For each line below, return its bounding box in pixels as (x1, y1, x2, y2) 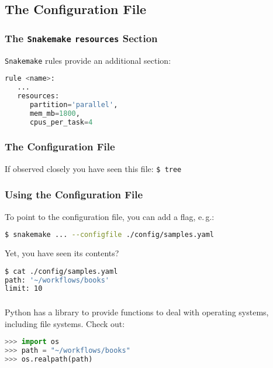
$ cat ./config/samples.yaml (5, 267, 118, 276)
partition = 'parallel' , (29, 100, 118, 109)
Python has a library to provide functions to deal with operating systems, (5, 306, 269, 318)
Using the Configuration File (5, 187, 143, 202)
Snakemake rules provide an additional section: (5, 54, 171, 66)
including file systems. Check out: (5, 317, 125, 329)
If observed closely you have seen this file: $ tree (5, 162, 182, 174)
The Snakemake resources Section (5, 30, 158, 45)
